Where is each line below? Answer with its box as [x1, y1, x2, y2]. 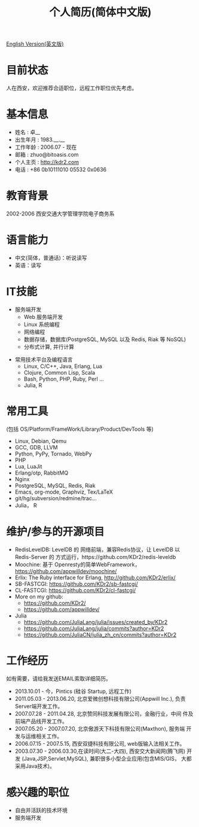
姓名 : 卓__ [14, 129, 41, 136]
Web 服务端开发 [23, 313, 63, 320]
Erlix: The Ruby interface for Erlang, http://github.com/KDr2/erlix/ [14, 574, 176, 581]
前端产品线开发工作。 [14, 717, 68, 725]
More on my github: [14, 593, 64, 600]
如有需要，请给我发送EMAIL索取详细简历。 [6, 674, 112, 682]
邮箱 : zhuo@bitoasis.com [14, 151, 79, 159]
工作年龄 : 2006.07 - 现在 [14, 144, 77, 151]
